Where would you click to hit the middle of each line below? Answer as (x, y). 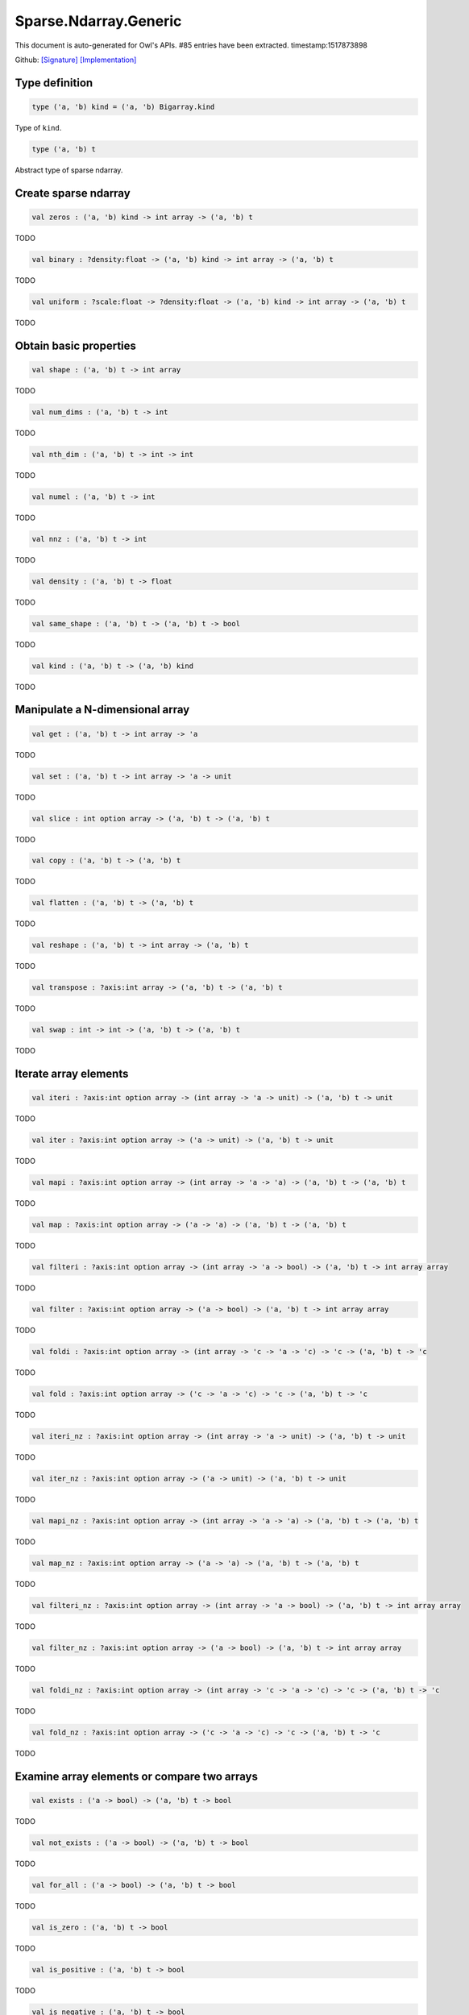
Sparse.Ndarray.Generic (98, 21)
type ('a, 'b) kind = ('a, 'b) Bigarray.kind (123, 106)
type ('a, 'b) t (64, 149)
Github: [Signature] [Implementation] (76, 60)
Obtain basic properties (76, 345)
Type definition (54, 83)
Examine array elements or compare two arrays (136, 1776)
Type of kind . (38, 127)
